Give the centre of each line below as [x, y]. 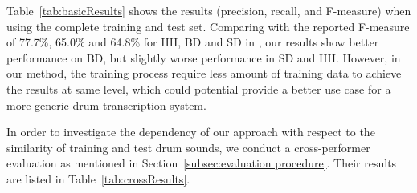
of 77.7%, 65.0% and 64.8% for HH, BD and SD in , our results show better [193, 42]
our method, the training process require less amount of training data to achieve [204, 73]
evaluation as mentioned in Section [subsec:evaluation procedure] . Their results [202, 163]
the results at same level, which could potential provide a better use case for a [199, 88]
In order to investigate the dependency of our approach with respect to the [191, 132]
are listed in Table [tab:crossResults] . [98, 178]
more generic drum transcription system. [106, 105]
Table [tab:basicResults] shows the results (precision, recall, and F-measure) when [209, 10]
